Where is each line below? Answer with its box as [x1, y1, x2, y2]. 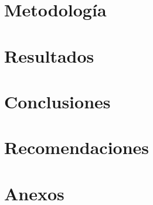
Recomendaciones [4, 135, 149, 159]
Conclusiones [4, 89, 111, 113]
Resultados [4, 43, 94, 67]
